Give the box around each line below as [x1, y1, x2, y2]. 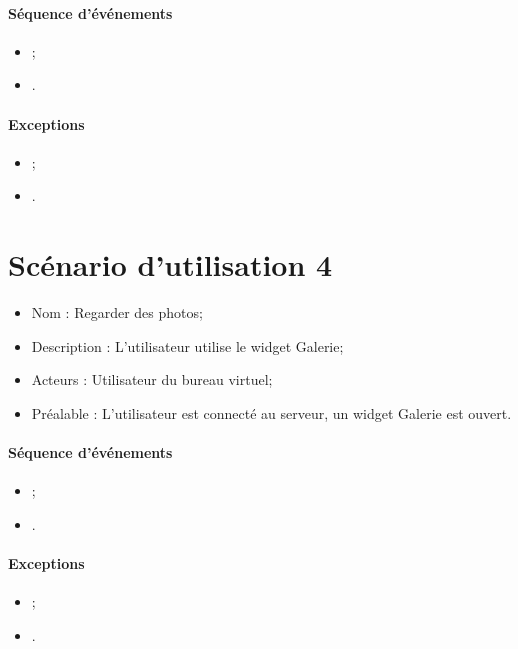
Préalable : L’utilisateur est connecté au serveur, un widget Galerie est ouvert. [31, 402, 512, 423]
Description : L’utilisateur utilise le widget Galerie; [31, 335, 344, 356]
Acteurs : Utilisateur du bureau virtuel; [31, 369, 273, 390]
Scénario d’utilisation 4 [8, 244, 333, 285]
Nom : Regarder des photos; [31, 302, 203, 323]
